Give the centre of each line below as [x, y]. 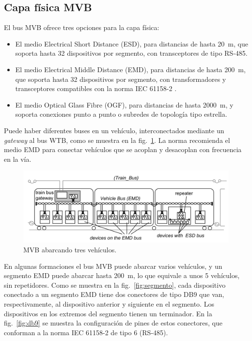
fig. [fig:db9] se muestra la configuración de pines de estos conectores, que [113, 323]
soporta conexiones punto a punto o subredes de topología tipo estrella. [121, 114]
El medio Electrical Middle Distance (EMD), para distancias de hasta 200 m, [130, 69]
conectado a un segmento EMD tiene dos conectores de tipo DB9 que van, [114, 294]
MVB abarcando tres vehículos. [70, 249]
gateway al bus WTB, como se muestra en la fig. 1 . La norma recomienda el [117, 140]
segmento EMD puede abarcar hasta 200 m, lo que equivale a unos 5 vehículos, [122, 275]
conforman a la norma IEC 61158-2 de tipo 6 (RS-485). [86, 332]
